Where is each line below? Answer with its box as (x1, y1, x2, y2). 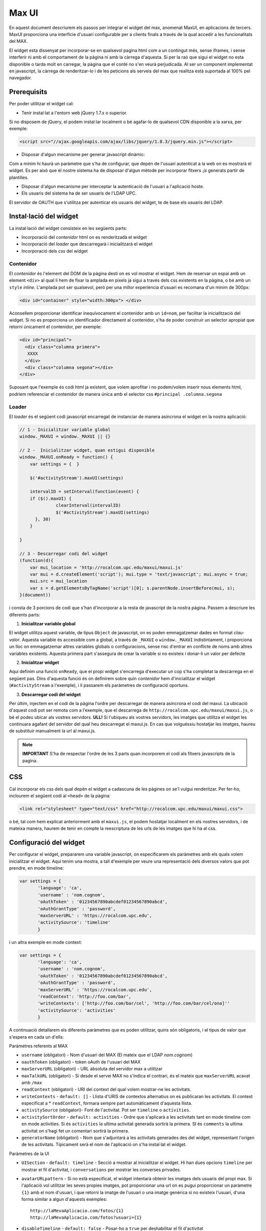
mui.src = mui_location (30, 579, 87, 584)
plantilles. (9, 174, 29, 180)
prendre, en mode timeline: (9, 865, 64, 871)
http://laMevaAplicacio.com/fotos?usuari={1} (30, 1214, 142, 1220)
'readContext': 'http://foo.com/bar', (37, 994, 132, 1000)
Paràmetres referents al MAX (9, 1043, 68, 1049)
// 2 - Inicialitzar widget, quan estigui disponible (19, 448, 155, 453)
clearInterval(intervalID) (56, 503, 121, 508)
